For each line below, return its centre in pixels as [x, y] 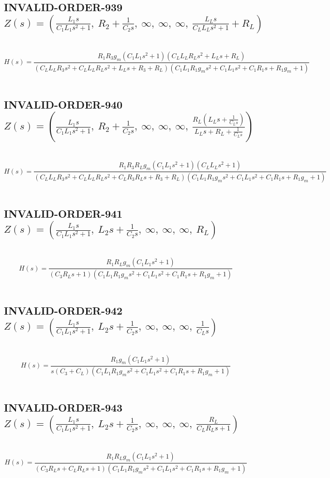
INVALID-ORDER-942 [63, 311]
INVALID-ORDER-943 [63, 407]
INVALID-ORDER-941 [63, 213]
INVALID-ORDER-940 [63, 104]
